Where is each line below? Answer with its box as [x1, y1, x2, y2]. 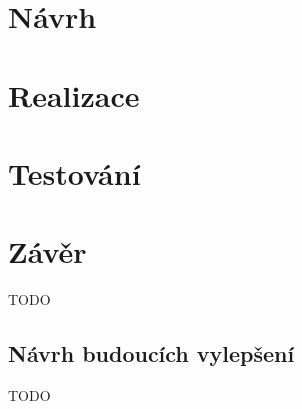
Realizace [8, 74, 140, 115]
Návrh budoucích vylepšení [8, 338, 295, 369]
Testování [8, 152, 141, 193]
